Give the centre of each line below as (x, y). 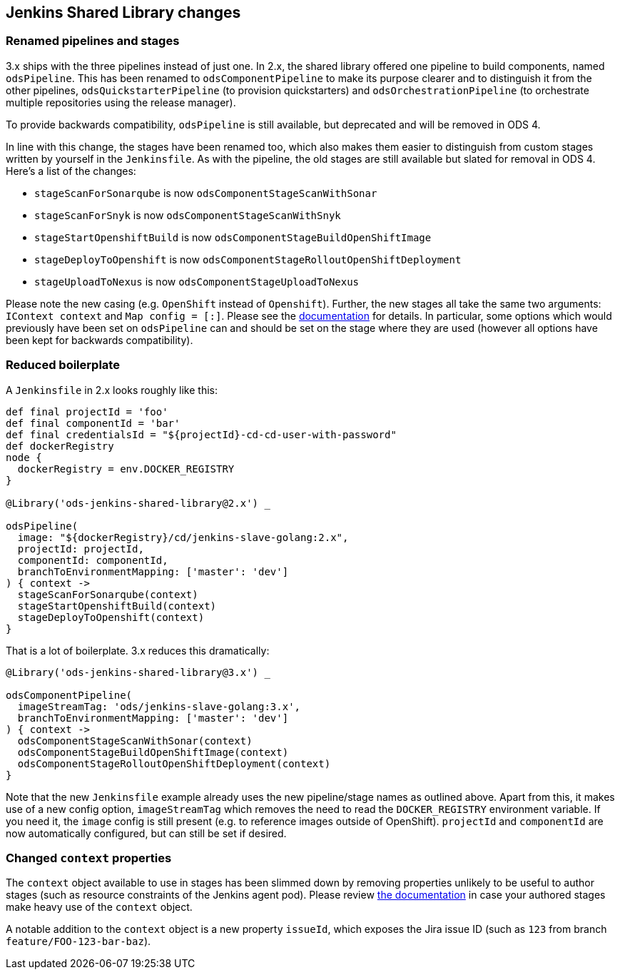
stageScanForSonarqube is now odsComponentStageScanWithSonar (206, 193)
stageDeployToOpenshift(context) (111, 617)
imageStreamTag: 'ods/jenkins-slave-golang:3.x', (159, 706)
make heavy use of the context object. (99, 907)
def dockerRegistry (60, 446)
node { (24, 457)
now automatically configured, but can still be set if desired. (146, 833)
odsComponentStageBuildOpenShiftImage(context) (153, 752)
